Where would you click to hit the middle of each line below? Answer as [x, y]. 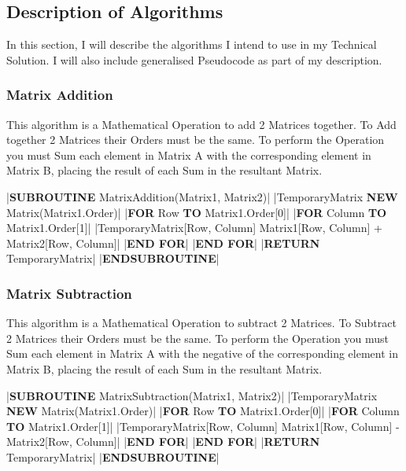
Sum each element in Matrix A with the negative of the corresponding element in [202, 353]
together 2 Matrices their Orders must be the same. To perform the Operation [196, 140]
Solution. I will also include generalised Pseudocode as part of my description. [194, 59]
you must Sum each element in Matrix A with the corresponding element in [189, 155]
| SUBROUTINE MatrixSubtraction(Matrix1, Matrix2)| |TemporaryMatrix [192, 395]
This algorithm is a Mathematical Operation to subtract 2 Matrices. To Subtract [201, 323]
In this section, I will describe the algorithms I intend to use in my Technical [192, 44]
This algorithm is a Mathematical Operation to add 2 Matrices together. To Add [201, 124]
